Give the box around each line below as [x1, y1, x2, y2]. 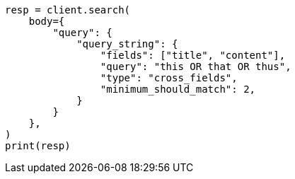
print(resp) [5, 140, 71, 151]
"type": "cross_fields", [100, 72, 238, 83]
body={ [28, 16, 65, 27]
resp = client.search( [5, 4, 131, 16]
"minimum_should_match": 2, [100, 83, 256, 95]
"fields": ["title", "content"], [100, 50, 286, 61]
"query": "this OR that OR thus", [100, 61, 291, 72]
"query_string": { [76, 38, 178, 50]
